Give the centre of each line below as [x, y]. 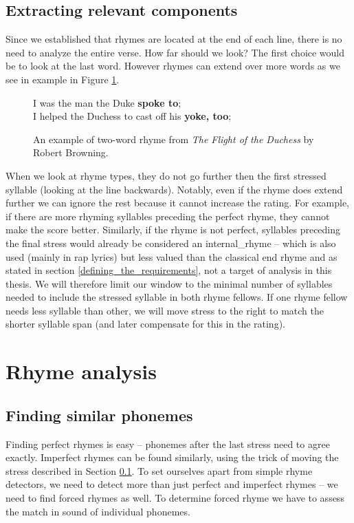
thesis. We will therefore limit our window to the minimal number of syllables [169, 283]
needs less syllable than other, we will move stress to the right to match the [165, 310]
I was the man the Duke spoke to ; [107, 102]
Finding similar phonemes [99, 415]
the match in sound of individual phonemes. [98, 511]
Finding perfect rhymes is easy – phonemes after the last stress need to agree [168, 444]
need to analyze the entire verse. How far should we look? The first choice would [175, 52]
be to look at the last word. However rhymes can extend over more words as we [173, 66]
